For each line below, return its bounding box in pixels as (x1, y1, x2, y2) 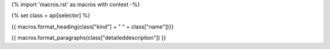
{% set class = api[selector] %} (11, 12, 90, 19)
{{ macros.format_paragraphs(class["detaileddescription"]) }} (11, 34, 166, 42)
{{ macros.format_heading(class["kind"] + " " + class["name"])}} (11, 23, 174, 30)
